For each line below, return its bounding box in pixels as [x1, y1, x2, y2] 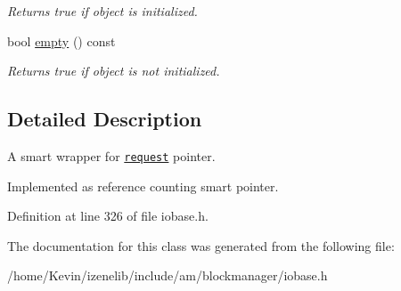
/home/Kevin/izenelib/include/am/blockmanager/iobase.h [7, 266, 328, 285]
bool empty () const [7, 31, 116, 50]
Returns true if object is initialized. [7, 2, 198, 20]
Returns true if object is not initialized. [7, 61, 220, 80]
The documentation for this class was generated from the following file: [7, 236, 395, 255]
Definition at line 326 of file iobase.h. [7, 206, 209, 225]
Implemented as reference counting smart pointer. [7, 176, 279, 195]
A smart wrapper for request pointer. [7, 146, 216, 165]
